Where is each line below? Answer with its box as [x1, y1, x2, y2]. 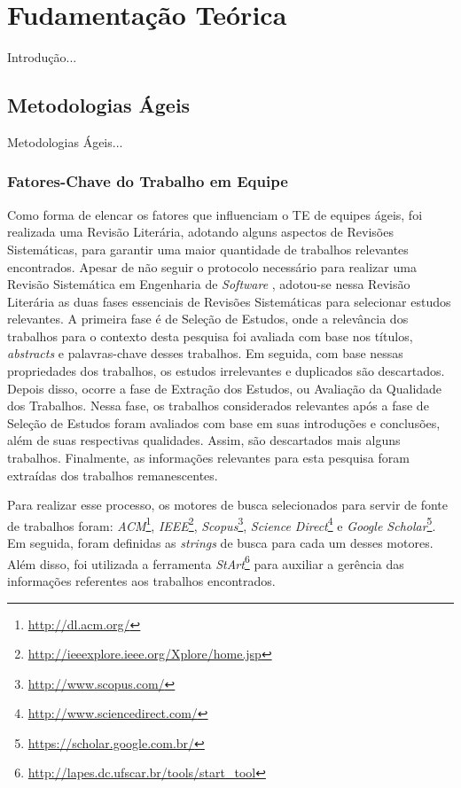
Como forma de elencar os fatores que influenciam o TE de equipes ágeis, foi [7, 205, 423, 223]
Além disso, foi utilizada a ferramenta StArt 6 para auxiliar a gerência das [7, 551, 404, 573]
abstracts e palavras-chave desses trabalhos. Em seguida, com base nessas [7, 344, 403, 363]
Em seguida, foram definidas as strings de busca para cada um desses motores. [7, 534, 434, 552]
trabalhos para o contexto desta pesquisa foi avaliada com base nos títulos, [7, 326, 413, 345]
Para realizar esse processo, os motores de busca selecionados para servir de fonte [7, 495, 449, 514]
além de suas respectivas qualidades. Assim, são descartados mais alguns [7, 431, 401, 449]
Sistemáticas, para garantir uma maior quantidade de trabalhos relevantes [7, 239, 409, 258]
